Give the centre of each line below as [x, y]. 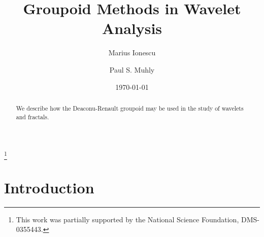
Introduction [49, 187]
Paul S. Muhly [132, 69]
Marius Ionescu [132, 53]
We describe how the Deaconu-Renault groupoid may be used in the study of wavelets [130, 108]
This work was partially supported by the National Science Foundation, [127, 219]
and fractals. [32, 116]
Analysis [132, 28]
